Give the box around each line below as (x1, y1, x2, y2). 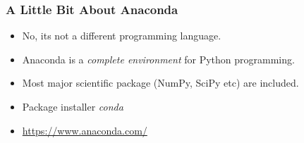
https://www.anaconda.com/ (22, 123, 147, 137)
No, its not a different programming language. (22, 28, 221, 43)
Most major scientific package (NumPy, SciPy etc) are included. (22, 75, 299, 90)
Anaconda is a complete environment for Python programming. (22, 51, 295, 66)
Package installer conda (22, 99, 123, 113)
